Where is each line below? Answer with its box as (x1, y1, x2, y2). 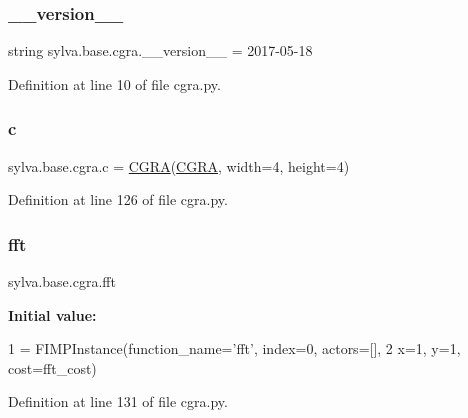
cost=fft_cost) (8, 357, 97, 378)
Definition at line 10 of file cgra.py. (8, 73, 221, 94)
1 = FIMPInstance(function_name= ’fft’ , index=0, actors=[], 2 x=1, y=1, (8, 338, 461, 359)
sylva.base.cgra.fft (8, 271, 116, 292)
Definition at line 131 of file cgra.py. (8, 391, 228, 412)
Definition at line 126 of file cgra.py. (8, 189, 228, 210)
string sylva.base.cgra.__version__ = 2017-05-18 (8, 40, 313, 61)
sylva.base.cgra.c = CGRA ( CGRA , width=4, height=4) (8, 155, 350, 176)
